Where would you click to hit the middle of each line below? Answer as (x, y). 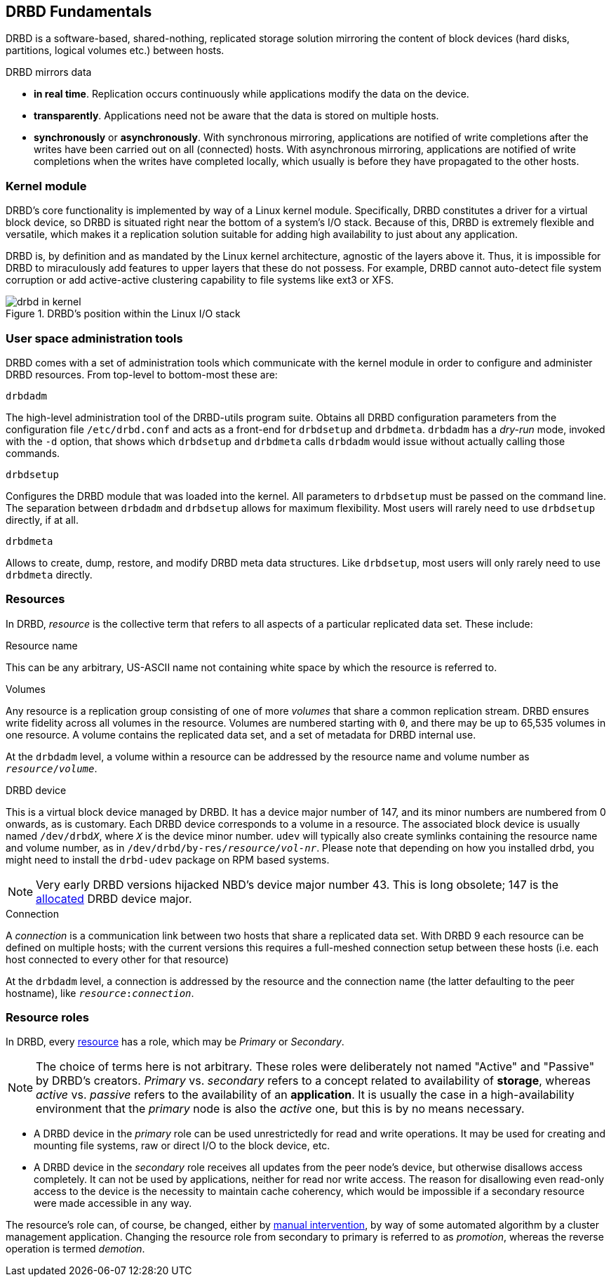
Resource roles (47, 1018)
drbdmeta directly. (49, 574)
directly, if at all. (42, 520)
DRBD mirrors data (49, 72)
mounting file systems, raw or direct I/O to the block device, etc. (182, 1146)
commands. (33, 453)
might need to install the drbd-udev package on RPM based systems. (168, 859)
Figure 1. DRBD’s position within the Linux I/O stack (123, 314)
